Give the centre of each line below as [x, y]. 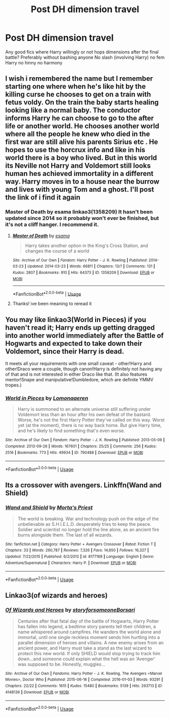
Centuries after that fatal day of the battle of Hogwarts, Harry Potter [88, 621]
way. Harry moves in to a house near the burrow [82, 182]
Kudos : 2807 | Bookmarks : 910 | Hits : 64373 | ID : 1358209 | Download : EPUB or [83, 272]
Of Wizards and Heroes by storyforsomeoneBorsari [70, 610]
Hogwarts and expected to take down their [74, 343]
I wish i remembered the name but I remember [79, 79]
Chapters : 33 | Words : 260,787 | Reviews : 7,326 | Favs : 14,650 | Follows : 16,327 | [77, 550]
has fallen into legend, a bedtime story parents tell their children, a [87, 626]
